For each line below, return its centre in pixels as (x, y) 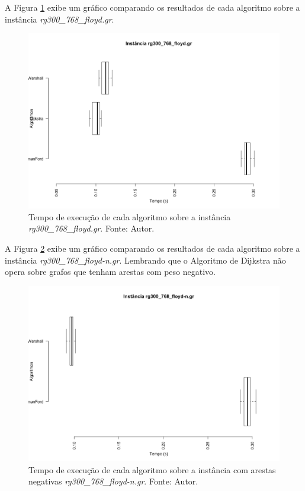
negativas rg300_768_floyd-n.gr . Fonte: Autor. (113, 481)
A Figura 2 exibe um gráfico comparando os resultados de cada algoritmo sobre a (152, 248)
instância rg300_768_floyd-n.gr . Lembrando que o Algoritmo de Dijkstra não (145, 260)
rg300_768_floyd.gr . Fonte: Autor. (91, 228)
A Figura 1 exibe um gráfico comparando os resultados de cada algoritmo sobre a (152, 7)
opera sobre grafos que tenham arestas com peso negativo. (110, 272)
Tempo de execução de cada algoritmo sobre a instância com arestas (152, 469)
